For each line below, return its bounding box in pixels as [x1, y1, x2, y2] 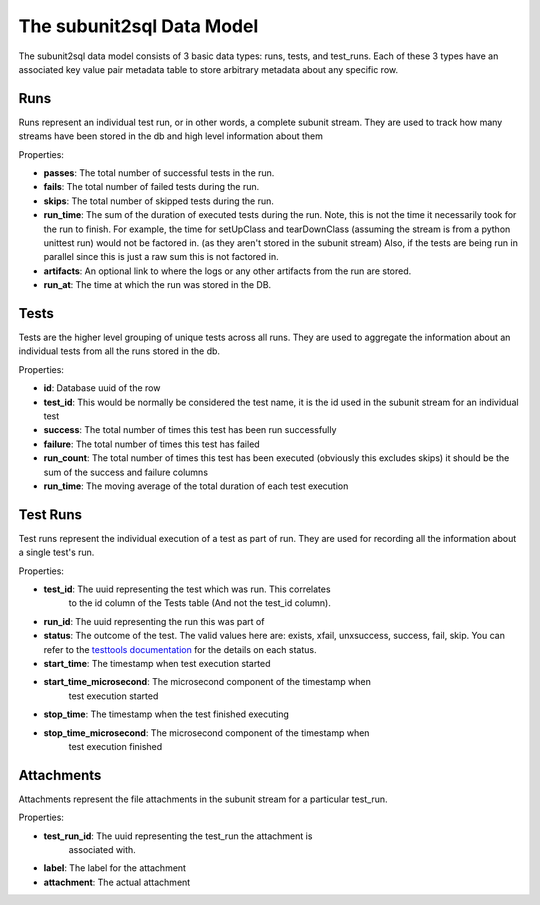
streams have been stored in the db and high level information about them [18, 130, 324, 142]
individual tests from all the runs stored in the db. [18, 345, 220, 357]
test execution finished [68, 740, 163, 752]
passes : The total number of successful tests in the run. [43, 167, 275, 179]
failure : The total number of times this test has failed [43, 438, 260, 450]
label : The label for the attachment [43, 862, 187, 874]
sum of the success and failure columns [43, 466, 209, 478]
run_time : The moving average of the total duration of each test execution [43, 480, 349, 492]
